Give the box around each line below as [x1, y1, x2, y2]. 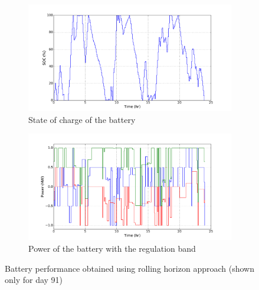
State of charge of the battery [28, 113, 136, 125]
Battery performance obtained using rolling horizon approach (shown [5, 262, 254, 274]
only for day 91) [5, 274, 63, 286]
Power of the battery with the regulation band [28, 242, 196, 254]
